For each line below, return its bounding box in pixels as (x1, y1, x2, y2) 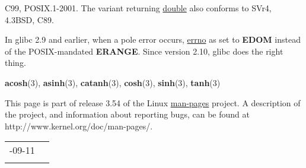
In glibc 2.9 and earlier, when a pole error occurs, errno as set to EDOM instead (5, 33, 301, 46)
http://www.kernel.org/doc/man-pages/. (5, 119, 153, 132)
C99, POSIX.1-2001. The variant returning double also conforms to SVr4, (5, 2, 272, 14)
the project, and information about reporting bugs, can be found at (5, 108, 250, 121)
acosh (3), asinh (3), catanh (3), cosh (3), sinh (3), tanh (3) (5, 76, 221, 88)
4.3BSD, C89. (5, 13, 54, 26)
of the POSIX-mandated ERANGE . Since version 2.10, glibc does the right (5, 45, 283, 57)
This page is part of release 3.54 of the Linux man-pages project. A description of (5, 96, 301, 109)
